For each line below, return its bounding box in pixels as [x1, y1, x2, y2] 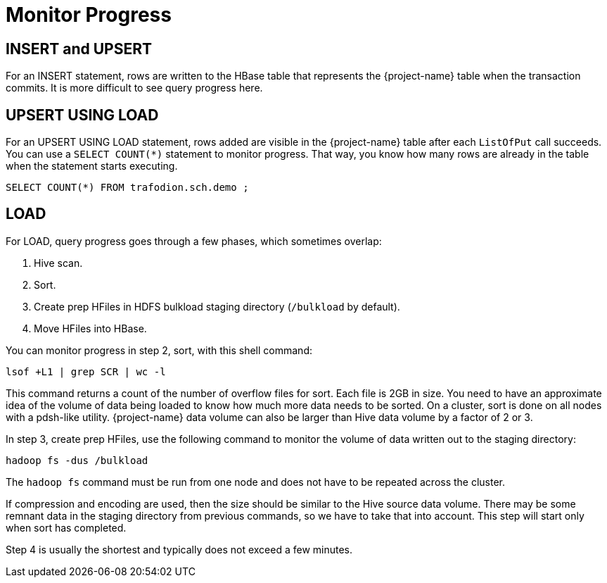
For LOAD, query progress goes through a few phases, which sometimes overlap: [6, 234, 382, 247]
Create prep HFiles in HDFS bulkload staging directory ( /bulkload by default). [34, 300, 400, 313]
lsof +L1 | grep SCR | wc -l [6, 365, 166, 377]
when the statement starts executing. [6, 160, 178, 173]
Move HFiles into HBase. [34, 322, 147, 334]
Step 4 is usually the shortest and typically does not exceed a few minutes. [6, 543, 353, 556]
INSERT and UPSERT [6, 39, 152, 58]
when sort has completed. [6, 521, 127, 534]
